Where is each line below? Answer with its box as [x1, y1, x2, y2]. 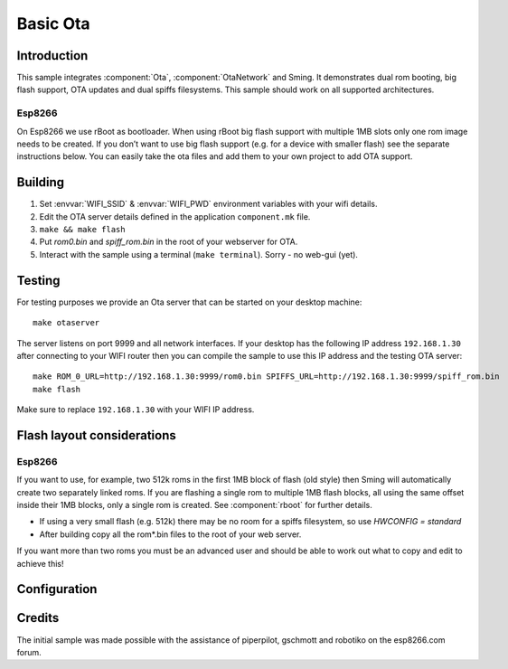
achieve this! [16, 558, 64, 569]
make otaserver [33, 317, 100, 328]
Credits [16, 610, 60, 626]
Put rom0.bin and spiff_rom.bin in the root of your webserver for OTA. [39, 236, 298, 248]
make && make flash [39, 224, 126, 235]
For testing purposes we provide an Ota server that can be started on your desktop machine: [16, 297, 362, 307]
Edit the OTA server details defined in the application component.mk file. [39, 211, 311, 221]
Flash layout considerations [16, 428, 176, 443]
